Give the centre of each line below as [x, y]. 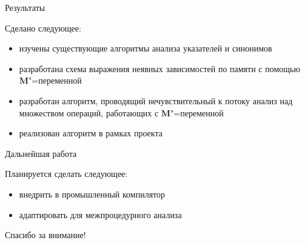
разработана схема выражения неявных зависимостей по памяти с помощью [159, 68]
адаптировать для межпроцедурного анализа [100, 214]
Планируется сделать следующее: [66, 174]
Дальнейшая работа [41, 153]
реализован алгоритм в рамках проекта [91, 133]
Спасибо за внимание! [45, 235]
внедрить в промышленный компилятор [92, 194]
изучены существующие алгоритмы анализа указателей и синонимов [146, 48]
